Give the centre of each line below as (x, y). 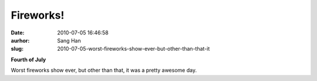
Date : (18, 33)
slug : (17, 49)
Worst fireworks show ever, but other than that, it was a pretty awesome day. (104, 71)
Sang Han (69, 40)
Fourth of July (28, 59)
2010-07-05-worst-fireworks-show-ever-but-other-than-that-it (134, 49)
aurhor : (20, 40)
